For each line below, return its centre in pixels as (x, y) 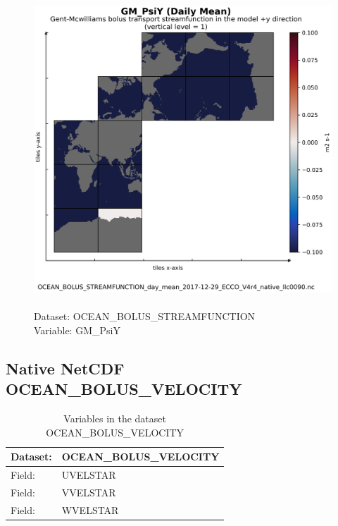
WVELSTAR (90, 509)
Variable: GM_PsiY (77, 330)
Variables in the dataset (115, 418)
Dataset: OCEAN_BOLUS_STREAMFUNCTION (145, 316)
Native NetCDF (65, 368)
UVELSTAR (89, 475)
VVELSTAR (89, 492)
